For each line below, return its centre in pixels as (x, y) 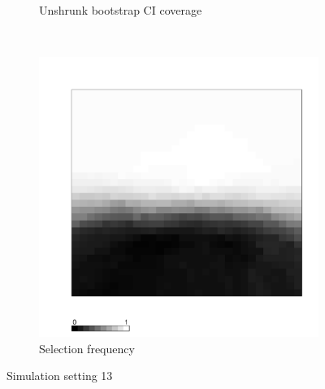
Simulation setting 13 (60, 376)
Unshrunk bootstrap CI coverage (121, 10)
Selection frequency (87, 348)
